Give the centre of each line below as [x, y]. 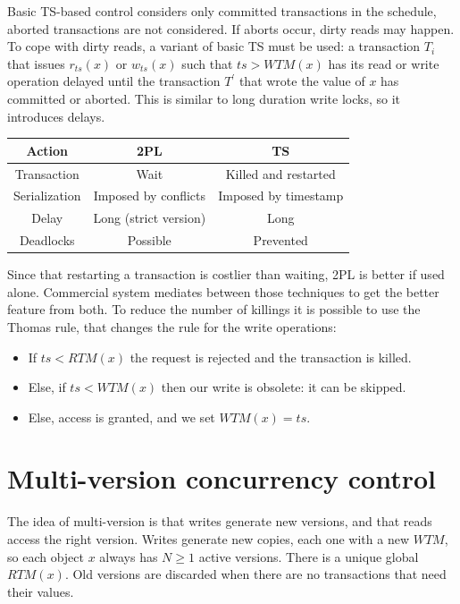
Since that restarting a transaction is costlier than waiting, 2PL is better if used [226, 274]
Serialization [47, 196]
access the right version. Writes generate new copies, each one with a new [209, 539]
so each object [46, 556]
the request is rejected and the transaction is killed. [271, 357]
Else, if [47, 387]
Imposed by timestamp [281, 196]
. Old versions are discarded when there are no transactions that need [255, 574]
